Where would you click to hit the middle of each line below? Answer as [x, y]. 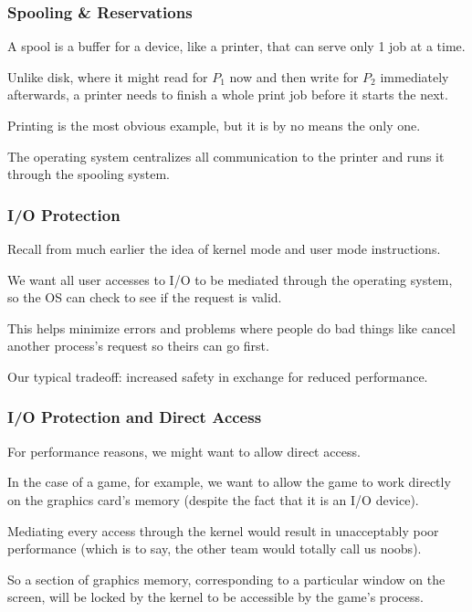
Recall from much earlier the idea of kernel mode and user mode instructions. [224, 248]
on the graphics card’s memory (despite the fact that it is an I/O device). [213, 499]
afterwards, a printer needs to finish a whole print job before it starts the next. [228, 95]
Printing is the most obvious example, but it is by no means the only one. [214, 125]
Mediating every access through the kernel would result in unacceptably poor [223, 530]
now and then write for [294, 76]
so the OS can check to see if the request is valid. [145, 297]
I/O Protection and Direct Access [135, 417]
